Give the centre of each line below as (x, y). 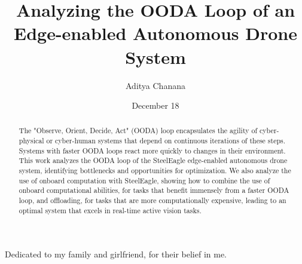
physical (31, 141)
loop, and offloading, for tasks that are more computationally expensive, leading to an (152, 200)
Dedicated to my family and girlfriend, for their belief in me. (116, 254)
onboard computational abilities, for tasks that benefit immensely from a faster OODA (154, 190)
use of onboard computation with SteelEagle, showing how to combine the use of (144, 180)
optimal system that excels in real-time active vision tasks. (110, 210)
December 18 (155, 105)
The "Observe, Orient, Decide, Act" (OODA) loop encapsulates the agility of (138, 131)
